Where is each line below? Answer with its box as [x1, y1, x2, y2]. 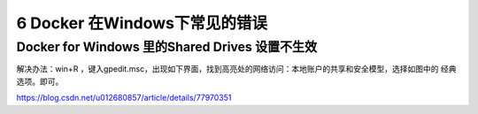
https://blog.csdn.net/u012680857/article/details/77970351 [16, 93, 232, 103]
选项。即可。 [16, 76, 64, 87]
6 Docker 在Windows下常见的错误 [16, 13, 268, 33]
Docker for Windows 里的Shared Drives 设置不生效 [16, 39, 318, 55]
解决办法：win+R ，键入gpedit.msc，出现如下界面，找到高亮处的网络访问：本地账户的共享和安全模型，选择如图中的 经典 [16, 64, 457, 74]
